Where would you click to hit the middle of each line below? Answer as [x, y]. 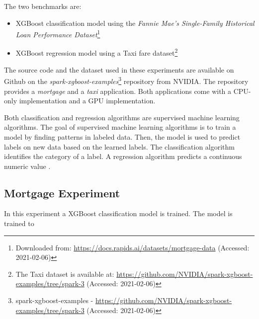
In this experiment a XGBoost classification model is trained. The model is [118, 213]
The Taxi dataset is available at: [65, 274]
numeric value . [27, 166]
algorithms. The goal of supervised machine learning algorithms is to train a [120, 127]
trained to [19, 223]
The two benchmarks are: [43, 6]
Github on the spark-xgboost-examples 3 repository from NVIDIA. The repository [126, 80]
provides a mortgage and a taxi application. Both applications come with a [118, 91]
